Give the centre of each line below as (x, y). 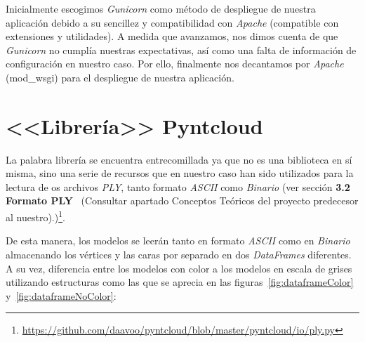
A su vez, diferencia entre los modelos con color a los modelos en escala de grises (179, 268)
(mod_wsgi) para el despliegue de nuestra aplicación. (120, 77)
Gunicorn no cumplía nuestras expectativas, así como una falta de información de (181, 50)
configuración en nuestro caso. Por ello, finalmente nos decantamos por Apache (175, 64)
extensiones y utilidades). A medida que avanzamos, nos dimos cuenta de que (172, 36)
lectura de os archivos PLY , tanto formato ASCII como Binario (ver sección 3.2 (178, 186)
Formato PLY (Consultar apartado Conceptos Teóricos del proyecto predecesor (182, 200)
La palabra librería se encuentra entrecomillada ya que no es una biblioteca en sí (179, 159)
